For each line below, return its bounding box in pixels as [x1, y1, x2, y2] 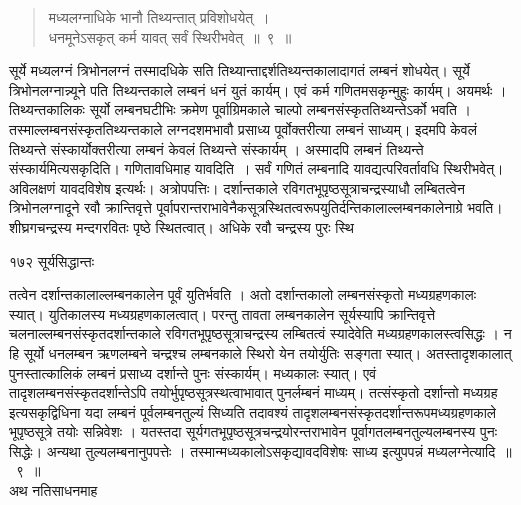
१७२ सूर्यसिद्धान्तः [9, 250, 95, 271]
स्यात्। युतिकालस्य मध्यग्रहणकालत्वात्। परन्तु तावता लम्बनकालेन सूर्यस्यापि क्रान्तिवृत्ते [9, 303, 436, 324]
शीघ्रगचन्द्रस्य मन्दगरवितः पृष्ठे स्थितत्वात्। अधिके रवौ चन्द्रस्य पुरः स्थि [9, 216, 354, 237]
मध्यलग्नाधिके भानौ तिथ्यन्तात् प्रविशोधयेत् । [48, 7, 270, 27]
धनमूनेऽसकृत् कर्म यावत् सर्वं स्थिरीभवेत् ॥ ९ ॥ [48, 26, 292, 47]
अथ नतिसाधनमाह [9, 480, 98, 501]
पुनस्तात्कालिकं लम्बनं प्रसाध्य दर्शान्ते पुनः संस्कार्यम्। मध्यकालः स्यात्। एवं [9, 362, 377, 383]
